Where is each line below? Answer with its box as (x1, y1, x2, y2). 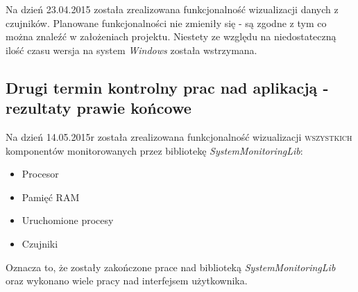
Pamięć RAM (22, 189, 80, 204)
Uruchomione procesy (22, 213, 114, 227)
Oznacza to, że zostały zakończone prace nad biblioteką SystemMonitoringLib (6, 259, 336, 274)
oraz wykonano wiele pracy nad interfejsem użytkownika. (6, 273, 248, 288)
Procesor (22, 166, 59, 181)
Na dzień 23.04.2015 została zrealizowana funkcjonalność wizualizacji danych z (6, 2, 339, 16)
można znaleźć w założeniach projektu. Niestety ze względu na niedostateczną (6, 29, 336, 44)
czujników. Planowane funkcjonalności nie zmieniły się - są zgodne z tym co (6, 15, 327, 30)
